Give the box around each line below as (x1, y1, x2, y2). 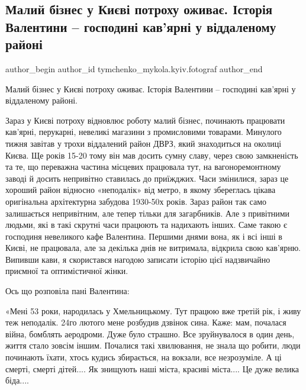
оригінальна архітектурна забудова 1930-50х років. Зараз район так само (5, 195, 267, 207)
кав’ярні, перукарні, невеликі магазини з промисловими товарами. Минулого (5, 125, 282, 138)
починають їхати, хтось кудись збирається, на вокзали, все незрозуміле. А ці (5, 351, 282, 363)
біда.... (5, 374, 29, 386)
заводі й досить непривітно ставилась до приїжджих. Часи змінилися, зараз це (5, 172, 289, 184)
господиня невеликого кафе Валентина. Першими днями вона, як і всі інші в (5, 230, 282, 242)
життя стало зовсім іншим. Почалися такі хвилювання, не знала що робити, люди (5, 339, 301, 352)
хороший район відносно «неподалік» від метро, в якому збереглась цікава (5, 183, 276, 196)
